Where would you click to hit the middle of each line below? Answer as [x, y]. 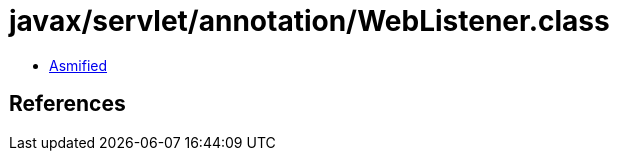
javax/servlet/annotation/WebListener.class [309, 21]
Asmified [78, 65]
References [67, 104]
